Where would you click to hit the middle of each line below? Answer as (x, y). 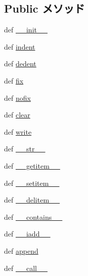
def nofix (17, 97)
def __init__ (26, 30)
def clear (17, 115)
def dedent (20, 64)
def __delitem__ (32, 200)
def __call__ (26, 268)
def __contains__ (33, 216)
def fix (14, 80)
